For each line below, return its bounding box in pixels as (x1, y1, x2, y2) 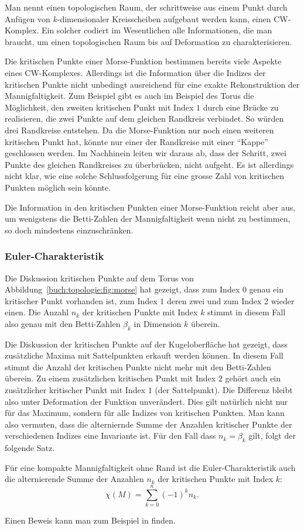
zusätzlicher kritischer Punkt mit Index (5, 384, 146, 396)
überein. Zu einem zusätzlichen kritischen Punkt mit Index (5, 372, 216, 384)
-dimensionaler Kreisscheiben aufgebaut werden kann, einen (57, 12, 271, 25)
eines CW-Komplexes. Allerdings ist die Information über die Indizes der (5, 66, 266, 78)
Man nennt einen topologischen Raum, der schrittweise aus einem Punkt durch (5, 1, 288, 13)
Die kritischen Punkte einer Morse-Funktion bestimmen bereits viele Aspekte (5, 55, 282, 67)
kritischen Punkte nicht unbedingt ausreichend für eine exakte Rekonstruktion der (5, 78, 300, 90)
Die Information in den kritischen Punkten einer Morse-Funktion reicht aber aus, (5, 201, 296, 213)
